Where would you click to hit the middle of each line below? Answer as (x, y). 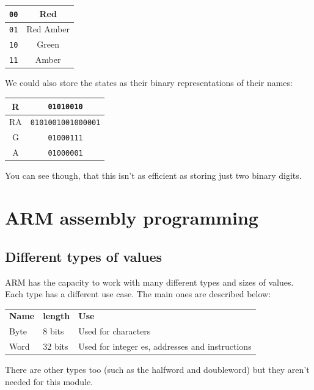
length (57, 316)
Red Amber (48, 29)
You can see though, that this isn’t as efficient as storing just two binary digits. (153, 175)
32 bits (56, 346)
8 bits (53, 331)
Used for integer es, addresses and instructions (165, 346)
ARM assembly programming (132, 218)
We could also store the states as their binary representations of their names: (149, 83)
